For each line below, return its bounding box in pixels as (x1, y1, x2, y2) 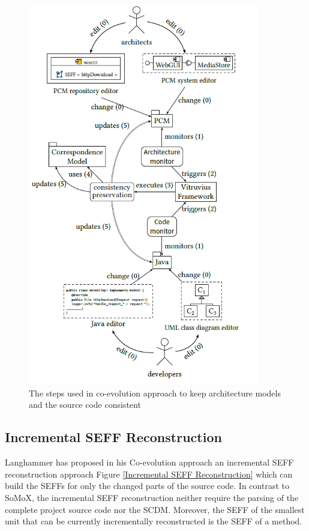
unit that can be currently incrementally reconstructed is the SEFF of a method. (5, 515, 302, 527)
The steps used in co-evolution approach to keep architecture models (29, 386, 281, 399)
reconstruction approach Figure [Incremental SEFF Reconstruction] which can (5, 467, 293, 480)
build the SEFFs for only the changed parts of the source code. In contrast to (5, 479, 289, 492)
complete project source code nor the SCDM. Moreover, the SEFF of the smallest (5, 503, 305, 515)
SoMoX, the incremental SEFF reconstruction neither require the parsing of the (5, 491, 299, 503)
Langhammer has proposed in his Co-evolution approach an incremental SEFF (5, 456, 294, 469)
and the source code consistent (29, 398, 141, 411)
